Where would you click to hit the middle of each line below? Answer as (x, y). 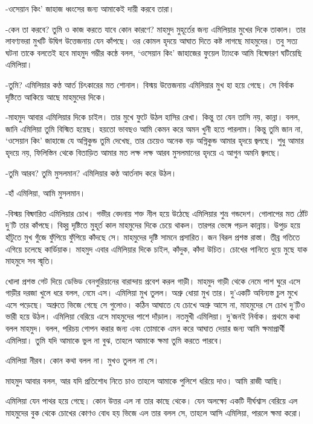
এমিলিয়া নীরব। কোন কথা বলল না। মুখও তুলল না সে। (82, 360)
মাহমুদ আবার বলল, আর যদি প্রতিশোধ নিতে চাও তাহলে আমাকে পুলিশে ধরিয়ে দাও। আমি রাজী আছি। (144, 380)
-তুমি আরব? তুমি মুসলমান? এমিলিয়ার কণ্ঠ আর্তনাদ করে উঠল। (91, 172)
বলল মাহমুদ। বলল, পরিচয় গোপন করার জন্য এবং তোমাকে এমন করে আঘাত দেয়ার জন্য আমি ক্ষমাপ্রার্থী (145, 328)
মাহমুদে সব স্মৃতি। (30, 261)
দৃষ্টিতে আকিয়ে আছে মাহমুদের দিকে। (56, 96)
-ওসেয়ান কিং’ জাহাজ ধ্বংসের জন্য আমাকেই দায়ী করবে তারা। (90, 8)
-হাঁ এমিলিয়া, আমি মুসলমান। (46, 193)
